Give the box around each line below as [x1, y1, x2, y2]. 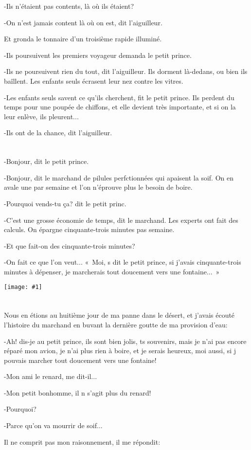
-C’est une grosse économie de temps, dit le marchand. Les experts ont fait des [4, 215, 238, 225]
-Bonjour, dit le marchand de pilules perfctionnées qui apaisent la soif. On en [4, 172, 233, 182]
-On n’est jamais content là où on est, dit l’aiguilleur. [4, 17, 162, 27]
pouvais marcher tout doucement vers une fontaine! [4, 355, 157, 365]
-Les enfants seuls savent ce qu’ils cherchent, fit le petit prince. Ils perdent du [4, 92, 234, 102]
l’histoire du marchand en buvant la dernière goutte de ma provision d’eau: [4, 319, 228, 329]
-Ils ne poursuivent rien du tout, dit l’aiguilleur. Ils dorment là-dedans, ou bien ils [4, 66, 248, 76]
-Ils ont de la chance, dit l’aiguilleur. [4, 127, 112, 138]
